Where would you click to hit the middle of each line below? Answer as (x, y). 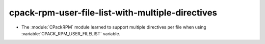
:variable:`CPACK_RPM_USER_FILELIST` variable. (71, 33)
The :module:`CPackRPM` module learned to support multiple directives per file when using (114, 27)
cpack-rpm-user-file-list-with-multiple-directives (113, 13)
